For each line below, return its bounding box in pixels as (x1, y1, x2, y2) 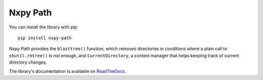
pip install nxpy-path (18, 35, 72, 40)
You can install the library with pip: (9, 24, 78, 30)
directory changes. (9, 59, 47, 65)
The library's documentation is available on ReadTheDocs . (9, 68, 127, 74)
